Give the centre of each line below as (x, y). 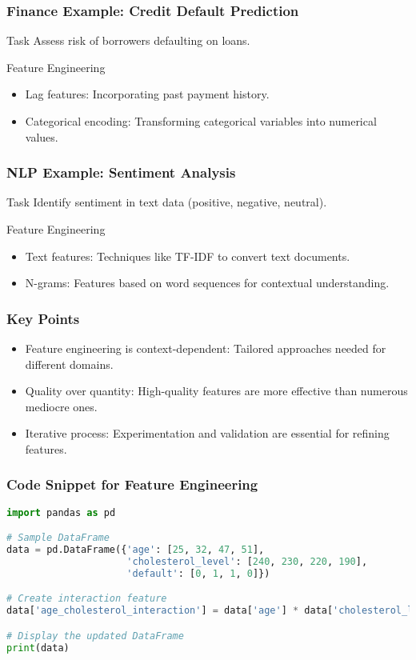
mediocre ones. (61, 406)
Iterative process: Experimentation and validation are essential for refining (207, 433)
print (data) (38, 648)
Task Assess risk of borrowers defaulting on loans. (128, 40)
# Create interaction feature (87, 599)
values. (42, 136)
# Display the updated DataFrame (95, 636)
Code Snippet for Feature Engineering (132, 484)
